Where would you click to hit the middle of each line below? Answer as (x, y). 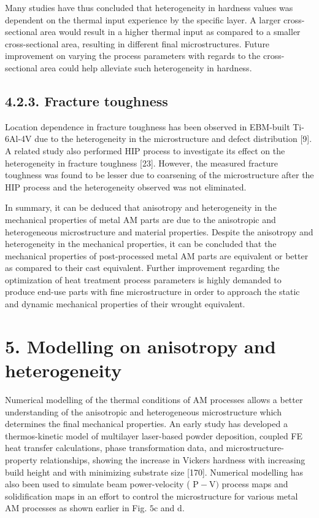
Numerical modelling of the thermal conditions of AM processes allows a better (154, 399)
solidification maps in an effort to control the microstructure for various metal (152, 496)
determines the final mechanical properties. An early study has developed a (146, 424)
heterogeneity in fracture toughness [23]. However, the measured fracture (141, 163)
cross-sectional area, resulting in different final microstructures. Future (137, 43)
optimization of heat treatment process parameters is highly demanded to (143, 279)
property (21, 459)
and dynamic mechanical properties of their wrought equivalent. (125, 304)
